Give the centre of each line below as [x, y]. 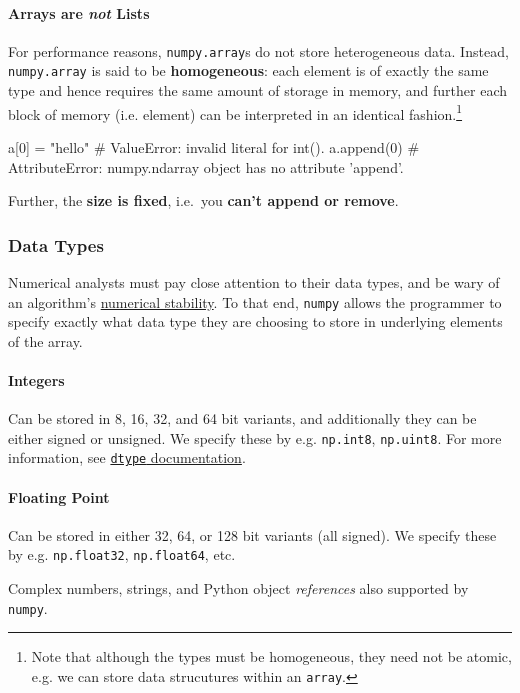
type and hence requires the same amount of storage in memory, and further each [257, 90]
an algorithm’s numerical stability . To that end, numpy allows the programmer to [255, 301]
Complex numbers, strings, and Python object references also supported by [238, 588]
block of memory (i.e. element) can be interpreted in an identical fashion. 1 [235, 112]
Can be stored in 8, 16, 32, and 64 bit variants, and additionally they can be [242, 418]
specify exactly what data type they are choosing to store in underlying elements [255, 321]
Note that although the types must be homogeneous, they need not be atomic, [271, 656]
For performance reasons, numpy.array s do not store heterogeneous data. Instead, [258, 50]
